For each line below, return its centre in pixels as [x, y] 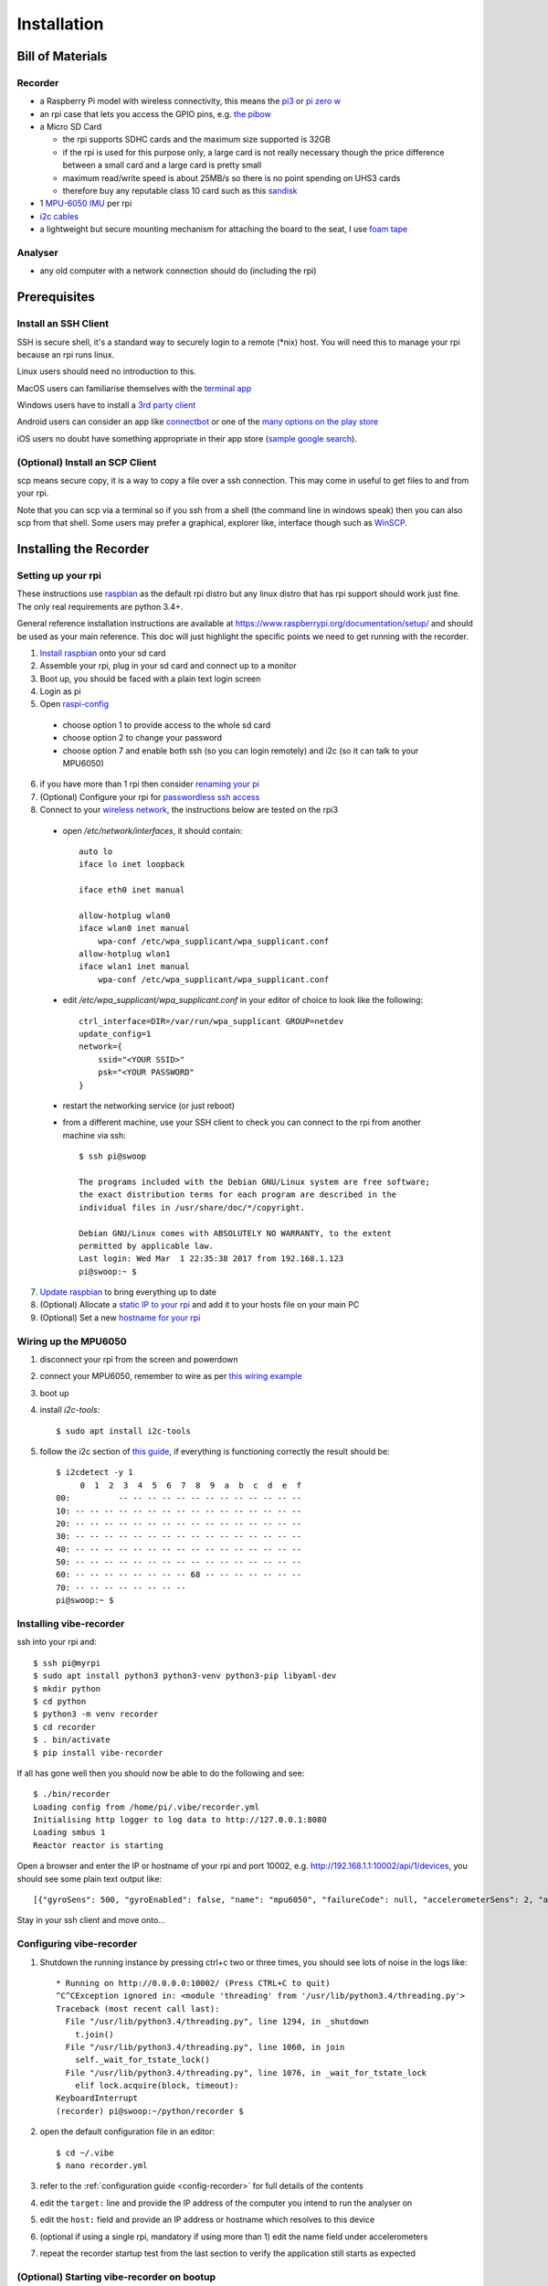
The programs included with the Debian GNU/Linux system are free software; [255, 1181]
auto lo [96, 851]
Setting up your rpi [59, 575]
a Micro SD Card [71, 127]
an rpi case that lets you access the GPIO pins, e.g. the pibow [155, 113]
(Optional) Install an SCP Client [87, 462]
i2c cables [59, 216]
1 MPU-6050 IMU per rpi [86, 203]
